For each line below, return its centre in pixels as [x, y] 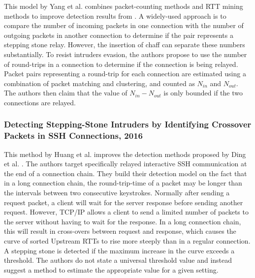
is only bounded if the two [203, 93]
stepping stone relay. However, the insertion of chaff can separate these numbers [125, 45]
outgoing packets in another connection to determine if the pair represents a [119, 35]
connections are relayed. [40, 102]
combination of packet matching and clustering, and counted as [99, 83]
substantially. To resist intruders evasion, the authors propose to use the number [126, 54]
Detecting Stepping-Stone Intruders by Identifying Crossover [128, 124]
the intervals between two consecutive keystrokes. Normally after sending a [117, 193]
